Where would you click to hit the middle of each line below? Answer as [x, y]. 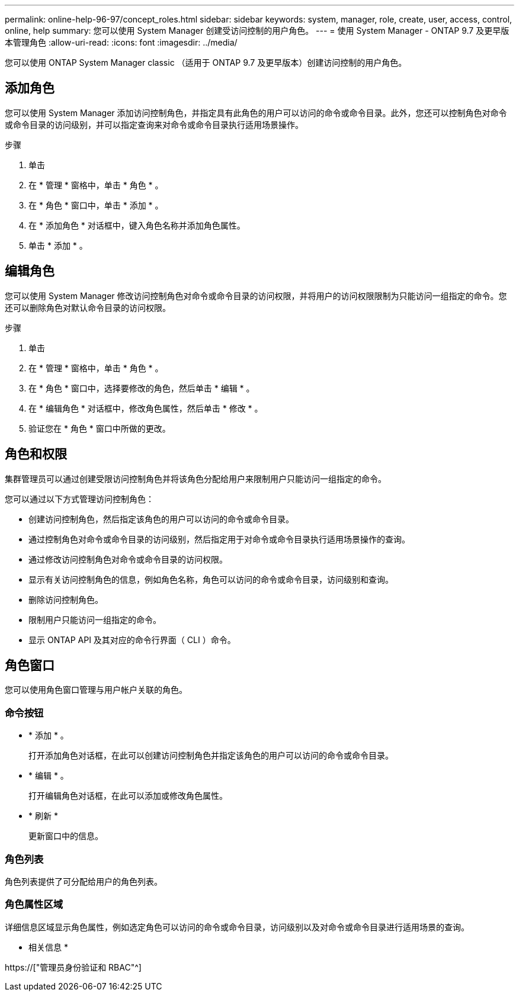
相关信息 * [48, 947]
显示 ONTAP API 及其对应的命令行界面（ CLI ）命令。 [132, 640]
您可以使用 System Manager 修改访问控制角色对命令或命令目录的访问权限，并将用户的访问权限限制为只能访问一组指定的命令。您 [256, 295]
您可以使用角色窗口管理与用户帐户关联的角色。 [96, 690]
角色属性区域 [34, 905]
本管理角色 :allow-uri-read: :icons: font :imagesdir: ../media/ [121, 42]
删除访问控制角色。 [66, 599]
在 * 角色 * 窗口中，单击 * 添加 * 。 [96, 205]
